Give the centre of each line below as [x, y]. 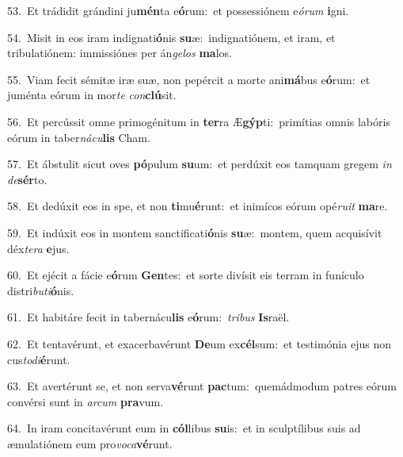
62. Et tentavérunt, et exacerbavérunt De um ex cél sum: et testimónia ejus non [199, 343]
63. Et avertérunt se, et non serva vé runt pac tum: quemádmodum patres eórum [202, 386]
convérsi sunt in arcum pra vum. [86, 401]
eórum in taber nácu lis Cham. [79, 137]
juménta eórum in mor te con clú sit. [92, 95]
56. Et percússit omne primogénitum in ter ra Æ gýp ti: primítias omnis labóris [199, 121]
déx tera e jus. [38, 248]
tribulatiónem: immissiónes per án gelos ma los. [120, 53]
